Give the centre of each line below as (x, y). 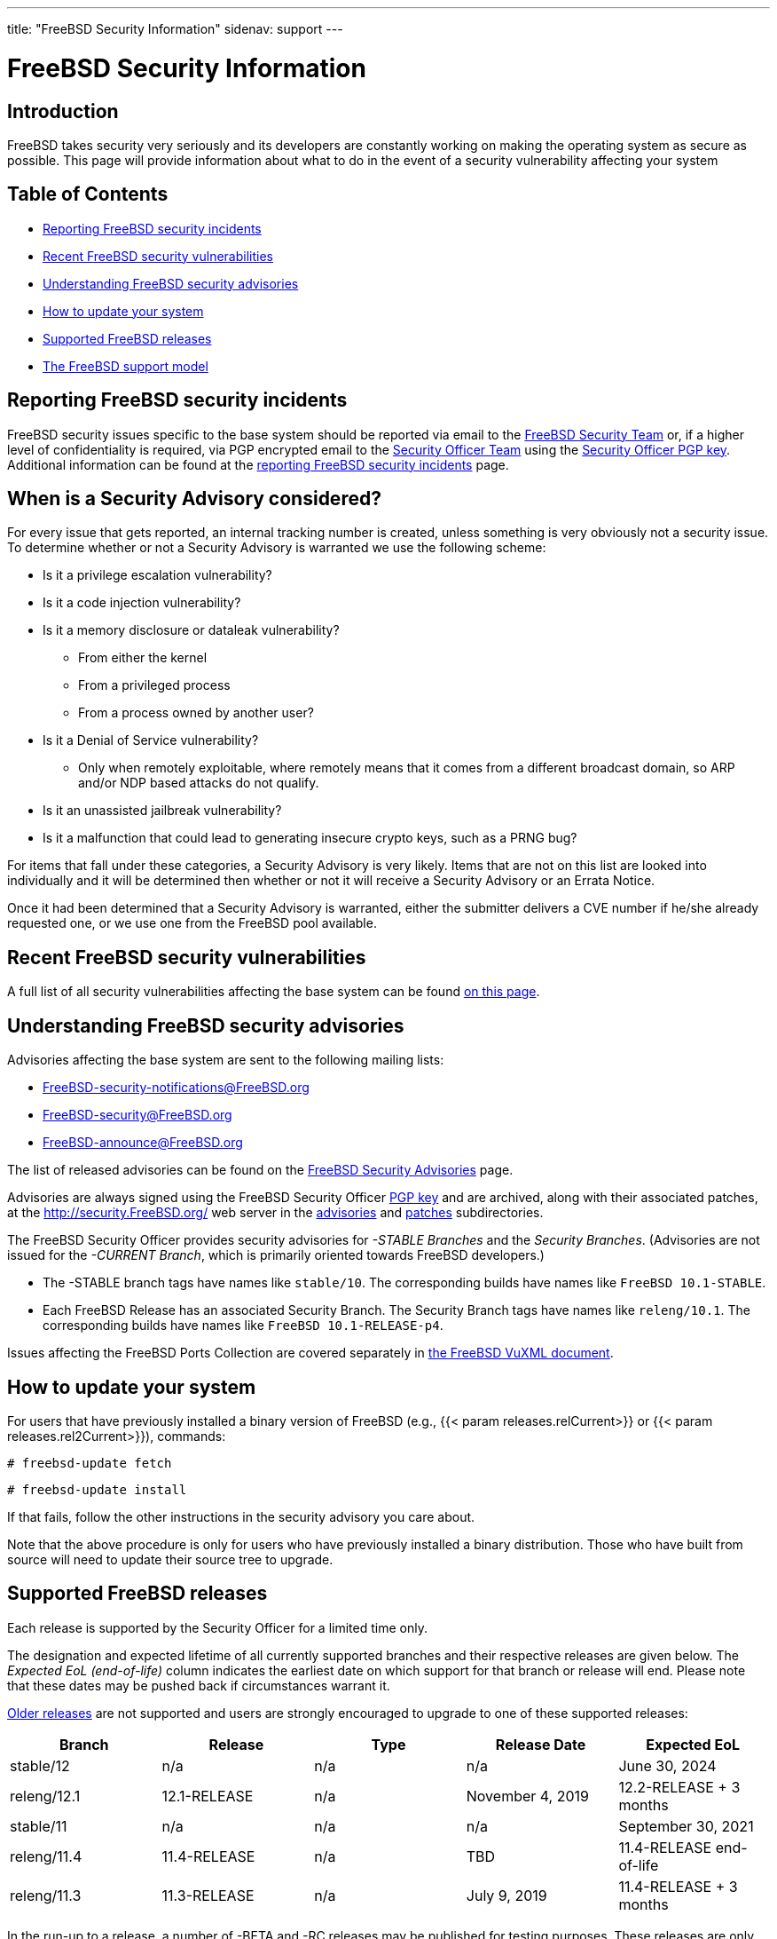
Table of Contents (88, 194)
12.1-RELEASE (208, 1796)
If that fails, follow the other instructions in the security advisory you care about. (241, 1516)
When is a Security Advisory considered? (194, 499)
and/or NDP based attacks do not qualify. (199, 783)
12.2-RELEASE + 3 (679, 1787)
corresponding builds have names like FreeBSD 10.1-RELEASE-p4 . (243, 1326)
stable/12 (40, 1765)
